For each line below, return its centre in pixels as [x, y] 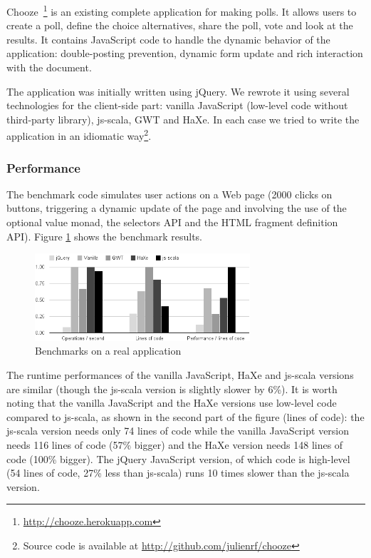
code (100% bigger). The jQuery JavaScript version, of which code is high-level [178, 458]
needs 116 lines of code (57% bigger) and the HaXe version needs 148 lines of [175, 444]
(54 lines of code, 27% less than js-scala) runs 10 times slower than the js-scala [178, 473]
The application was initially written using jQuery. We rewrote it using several [178, 91]
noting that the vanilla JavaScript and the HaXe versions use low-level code [172, 403]
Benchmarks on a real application [108, 351]
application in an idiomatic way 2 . [79, 135]
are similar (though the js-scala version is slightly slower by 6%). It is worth [172, 389]
